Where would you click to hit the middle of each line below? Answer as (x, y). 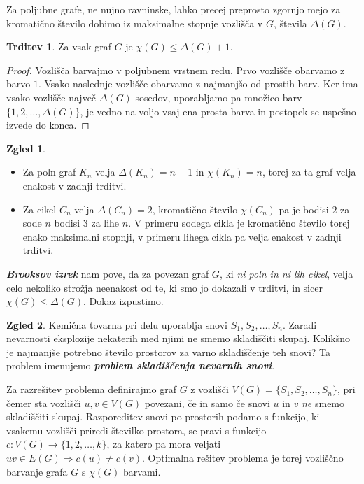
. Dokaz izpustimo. (124, 301)
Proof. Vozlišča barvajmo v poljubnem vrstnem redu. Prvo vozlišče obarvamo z (176, 70)
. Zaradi (300, 324)
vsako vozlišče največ (51, 97)
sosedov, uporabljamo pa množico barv (219, 97)
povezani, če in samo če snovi (207, 403)
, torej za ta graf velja (309, 172)
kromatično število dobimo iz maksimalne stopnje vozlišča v (135, 23)
